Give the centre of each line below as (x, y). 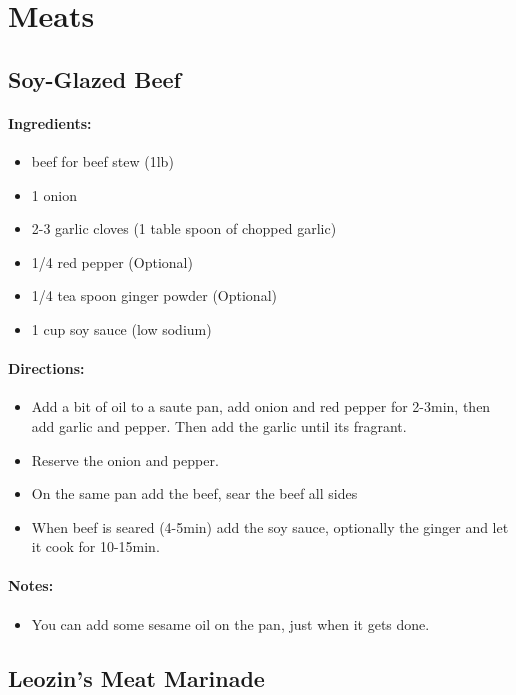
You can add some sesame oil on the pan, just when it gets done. (230, 623)
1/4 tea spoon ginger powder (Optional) (154, 295)
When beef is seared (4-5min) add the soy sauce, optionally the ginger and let (270, 526)
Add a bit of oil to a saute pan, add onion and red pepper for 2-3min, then (261, 406)
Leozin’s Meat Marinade (136, 677)
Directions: (46, 368)
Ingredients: (50, 122)
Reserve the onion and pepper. (125, 459)
